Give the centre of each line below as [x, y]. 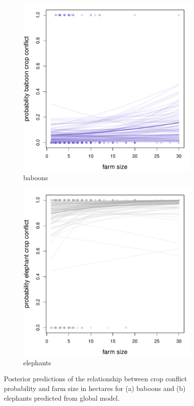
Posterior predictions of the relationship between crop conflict [96, 379]
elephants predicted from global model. [62, 398]
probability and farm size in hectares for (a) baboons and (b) [95, 388]
